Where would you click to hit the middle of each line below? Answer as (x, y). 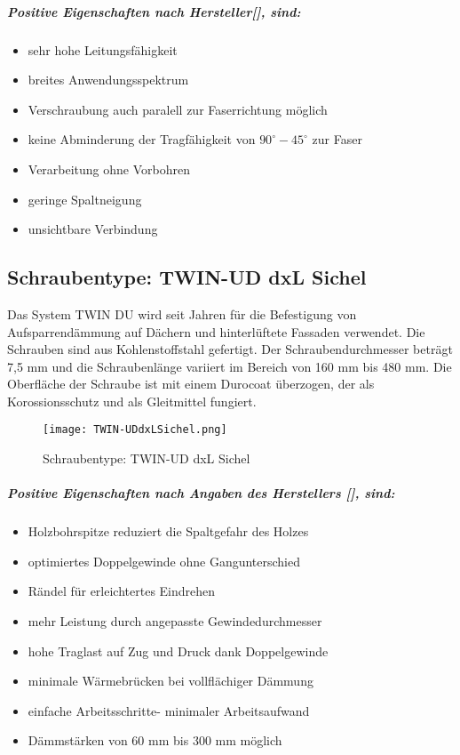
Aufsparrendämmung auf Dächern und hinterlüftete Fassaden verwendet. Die (216, 331)
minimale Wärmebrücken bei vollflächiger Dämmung (171, 681)
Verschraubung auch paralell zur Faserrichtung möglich (178, 109)
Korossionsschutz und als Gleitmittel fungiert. (132, 401)
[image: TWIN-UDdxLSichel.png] (135, 430)
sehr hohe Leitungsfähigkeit (103, 49)
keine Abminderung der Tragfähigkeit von (142, 139)
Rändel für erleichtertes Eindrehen (122, 591)
